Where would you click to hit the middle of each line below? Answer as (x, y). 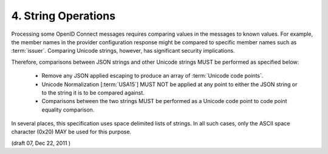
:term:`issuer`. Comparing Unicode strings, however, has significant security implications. (123, 51)
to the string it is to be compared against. (93, 92)
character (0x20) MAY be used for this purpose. (71, 132)
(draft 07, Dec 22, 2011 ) (41, 143)
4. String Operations (63, 16)
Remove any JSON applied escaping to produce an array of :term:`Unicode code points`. (152, 76)
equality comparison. (68, 110)
